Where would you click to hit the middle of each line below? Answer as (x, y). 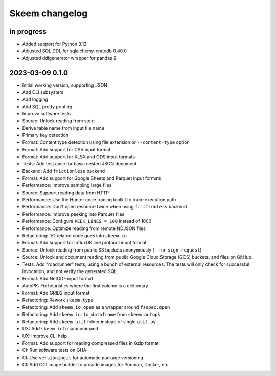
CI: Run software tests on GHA (54, 350)
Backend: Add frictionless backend (64, 171)
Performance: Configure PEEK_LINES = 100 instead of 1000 (87, 221)
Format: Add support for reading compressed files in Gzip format (90, 343)
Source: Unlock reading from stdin (58, 121)
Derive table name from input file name (63, 128)
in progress (28, 32)
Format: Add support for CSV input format (66, 150)
